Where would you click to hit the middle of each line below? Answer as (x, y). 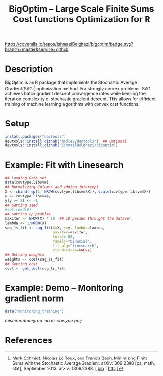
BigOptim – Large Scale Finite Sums (81, 9)
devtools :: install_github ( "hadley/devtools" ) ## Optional (66, 141)
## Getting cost (21, 264)
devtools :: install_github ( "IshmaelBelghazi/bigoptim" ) (62, 145)
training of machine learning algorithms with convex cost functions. (72, 104)
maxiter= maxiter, (70, 232)
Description (29, 69)
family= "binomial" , (72, 241)
